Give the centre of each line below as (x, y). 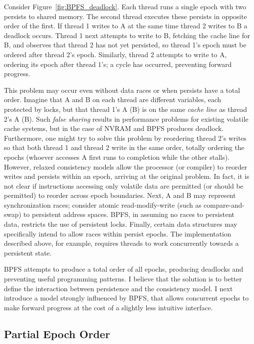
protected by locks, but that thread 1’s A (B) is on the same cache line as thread (126, 109)
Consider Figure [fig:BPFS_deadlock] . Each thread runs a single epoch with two (125, 6)
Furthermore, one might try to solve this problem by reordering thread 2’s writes (125, 138)
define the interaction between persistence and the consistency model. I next (118, 288)
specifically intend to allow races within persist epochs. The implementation (118, 233)
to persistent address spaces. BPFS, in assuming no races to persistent (129, 214)
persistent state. (28, 252)
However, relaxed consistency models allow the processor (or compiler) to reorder (126, 166)
